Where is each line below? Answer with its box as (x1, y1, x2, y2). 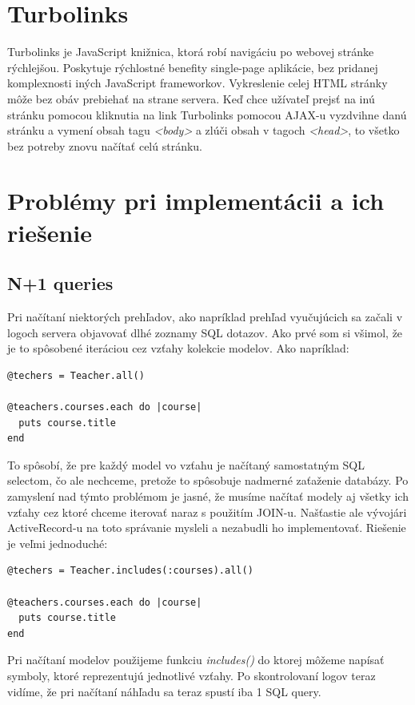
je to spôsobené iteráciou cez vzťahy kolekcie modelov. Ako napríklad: (7, 340, 349, 357)
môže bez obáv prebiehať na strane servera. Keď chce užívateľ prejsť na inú (7, 90, 375, 107)
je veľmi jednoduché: (7, 534, 108, 551)
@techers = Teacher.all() (7, 369, 145, 381)
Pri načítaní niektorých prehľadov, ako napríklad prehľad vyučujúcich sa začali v (7, 308, 403, 325)
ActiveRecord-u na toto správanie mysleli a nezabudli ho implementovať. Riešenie (7, 519, 406, 536)
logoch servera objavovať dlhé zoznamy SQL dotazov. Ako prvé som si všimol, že (7, 324, 403, 340)
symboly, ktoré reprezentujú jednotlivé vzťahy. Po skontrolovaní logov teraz (7, 667, 376, 683)
